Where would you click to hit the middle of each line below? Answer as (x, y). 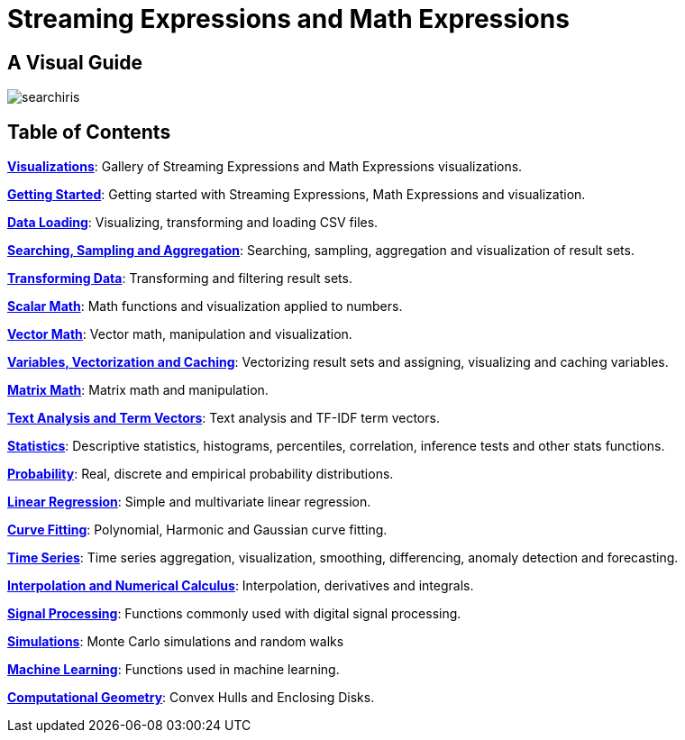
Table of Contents (89, 132)
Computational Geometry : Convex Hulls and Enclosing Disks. (191, 698)
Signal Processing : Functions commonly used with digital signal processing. (234, 614)
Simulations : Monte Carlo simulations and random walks (176, 642)
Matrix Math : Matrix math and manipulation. (138, 390)
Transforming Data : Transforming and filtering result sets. (180, 279)
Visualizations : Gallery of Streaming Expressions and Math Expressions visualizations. (265, 167)
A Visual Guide (75, 62)
